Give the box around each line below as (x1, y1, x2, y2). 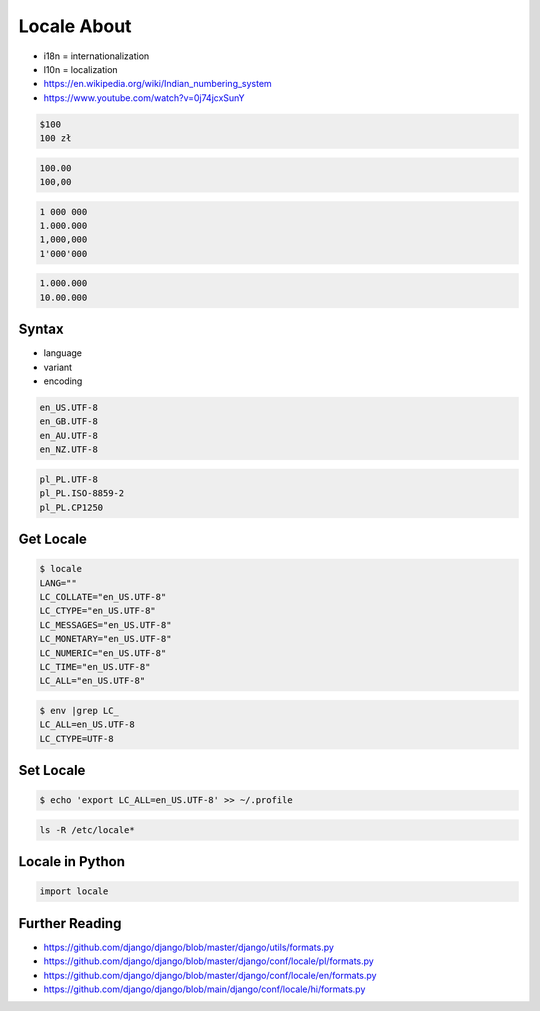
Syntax (18, 321, 64, 338)
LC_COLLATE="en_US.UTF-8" (39, 591, 167, 602)
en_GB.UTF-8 (39, 416, 99, 427)
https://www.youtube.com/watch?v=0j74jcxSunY (43, 91, 245, 104)
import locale (39, 886, 109, 897)
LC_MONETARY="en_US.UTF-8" (39, 633, 172, 645)
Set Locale (18, 762, 86, 779)
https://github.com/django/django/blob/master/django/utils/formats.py (43, 941, 335, 953)
